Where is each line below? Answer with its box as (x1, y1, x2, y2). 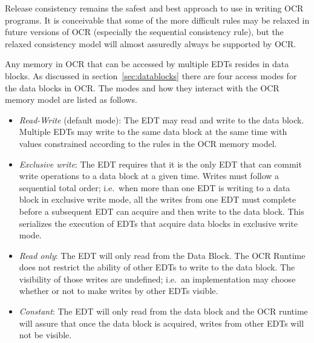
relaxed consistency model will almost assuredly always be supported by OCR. (5, 37, 296, 50)
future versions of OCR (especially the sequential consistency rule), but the (5, 25, 284, 38)
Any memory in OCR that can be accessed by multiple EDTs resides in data (5, 57, 289, 70)
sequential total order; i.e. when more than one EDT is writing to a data (19, 181, 290, 194)
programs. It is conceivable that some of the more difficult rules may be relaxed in (5, 13, 310, 26)
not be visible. (19, 328, 72, 341)
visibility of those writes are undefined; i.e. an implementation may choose (19, 272, 296, 285)
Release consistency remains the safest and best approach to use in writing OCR (5, 2, 304, 14)
